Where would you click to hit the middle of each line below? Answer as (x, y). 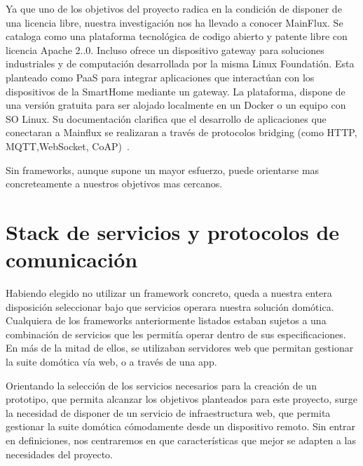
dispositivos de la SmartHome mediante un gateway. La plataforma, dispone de (176, 91)
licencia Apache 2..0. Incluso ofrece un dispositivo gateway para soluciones (165, 49)
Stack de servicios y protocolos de (173, 231)
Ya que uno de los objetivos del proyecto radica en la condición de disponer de (174, 8)
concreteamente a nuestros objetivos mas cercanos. (114, 184)
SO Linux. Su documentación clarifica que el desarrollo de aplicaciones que (166, 118)
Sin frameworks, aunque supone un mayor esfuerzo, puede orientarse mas (163, 169)
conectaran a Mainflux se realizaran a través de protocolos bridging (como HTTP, (181, 132)
